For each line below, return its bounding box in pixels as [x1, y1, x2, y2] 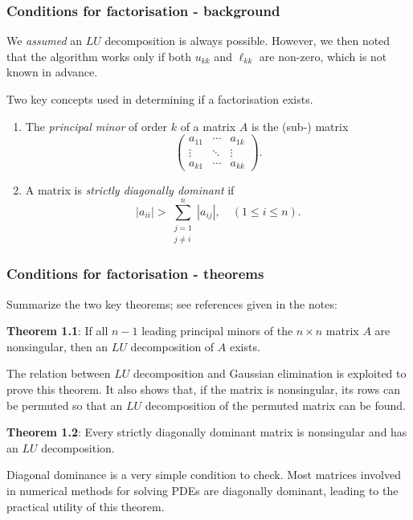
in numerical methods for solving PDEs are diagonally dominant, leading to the [6, 481, 399, 498]
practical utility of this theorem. [6, 497, 165, 514]
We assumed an [6, 32, 83, 49]
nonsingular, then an [6, 338, 108, 354]
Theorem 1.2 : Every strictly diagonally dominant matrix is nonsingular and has [6, 424, 407, 440]
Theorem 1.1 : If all [6, 322, 108, 339]
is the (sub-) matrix [251, 117, 349, 134]
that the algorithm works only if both [6, 47, 192, 64]
